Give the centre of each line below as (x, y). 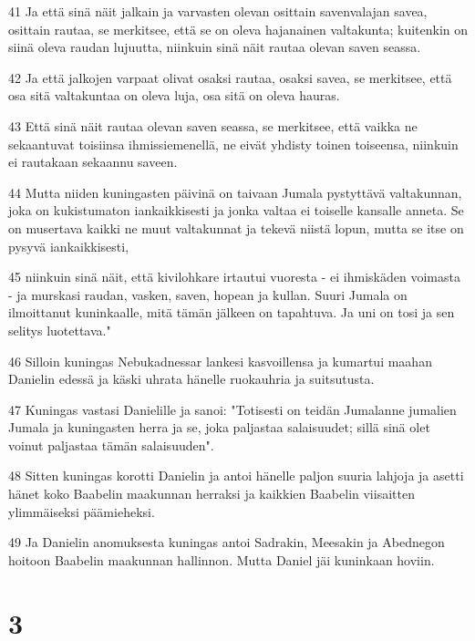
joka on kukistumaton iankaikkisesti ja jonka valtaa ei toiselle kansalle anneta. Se (236, 210)
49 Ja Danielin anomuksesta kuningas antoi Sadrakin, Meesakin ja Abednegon (227, 542)
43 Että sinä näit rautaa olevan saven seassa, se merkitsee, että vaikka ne (213, 125)
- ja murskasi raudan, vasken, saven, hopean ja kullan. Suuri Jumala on (208, 294)
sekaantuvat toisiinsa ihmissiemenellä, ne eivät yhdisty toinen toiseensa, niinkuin (233, 144)
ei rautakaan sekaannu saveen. (93, 162)
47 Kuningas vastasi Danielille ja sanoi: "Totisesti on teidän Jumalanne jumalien (232, 409)
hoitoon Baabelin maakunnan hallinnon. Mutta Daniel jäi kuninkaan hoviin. (222, 559)
